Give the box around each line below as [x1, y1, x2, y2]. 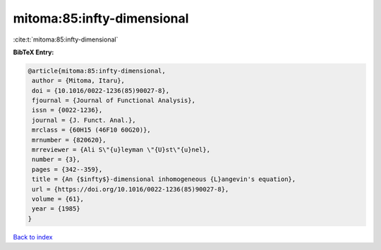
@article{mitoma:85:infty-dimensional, [28, 67, 166, 75]
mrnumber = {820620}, [32, 136, 107, 144]
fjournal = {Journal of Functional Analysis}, [32, 96, 195, 105]
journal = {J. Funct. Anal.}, [32, 116, 137, 124]
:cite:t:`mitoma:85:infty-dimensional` [13, 35, 119, 44]
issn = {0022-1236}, [32, 106, 103, 114]
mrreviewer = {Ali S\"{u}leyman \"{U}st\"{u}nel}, [32, 146, 211, 154]
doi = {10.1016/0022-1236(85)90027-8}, [32, 87, 169, 94]
